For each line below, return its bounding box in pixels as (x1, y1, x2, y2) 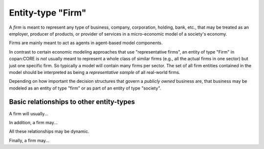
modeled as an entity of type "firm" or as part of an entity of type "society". (9, 85, 161, 91)
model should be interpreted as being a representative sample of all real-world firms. (9, 69, 180, 75)
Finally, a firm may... (9, 137, 50, 143)
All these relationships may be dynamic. (9, 129, 89, 134)
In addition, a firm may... (9, 119, 58, 125)
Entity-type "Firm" (9, 7, 87, 18)
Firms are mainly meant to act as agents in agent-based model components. (9, 40, 163, 46)
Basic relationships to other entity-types (9, 98, 135, 106)
